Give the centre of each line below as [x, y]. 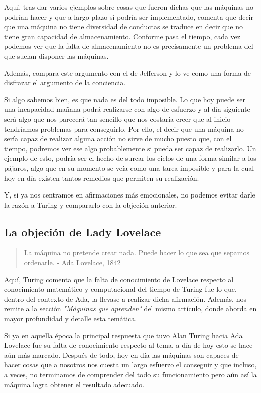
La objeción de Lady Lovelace [83, 231]
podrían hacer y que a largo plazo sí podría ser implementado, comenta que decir [129, 16]
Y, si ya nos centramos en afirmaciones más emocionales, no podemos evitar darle [130, 195]
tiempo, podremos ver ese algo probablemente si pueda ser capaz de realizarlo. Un [130, 148]
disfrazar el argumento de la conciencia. [65, 82]
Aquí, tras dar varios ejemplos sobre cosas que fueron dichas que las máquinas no [129, 7]
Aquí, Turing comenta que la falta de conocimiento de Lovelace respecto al [119, 279]
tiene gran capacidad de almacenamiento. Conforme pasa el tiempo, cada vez [122, 36]
